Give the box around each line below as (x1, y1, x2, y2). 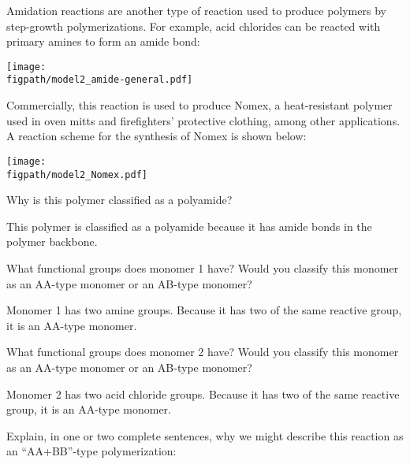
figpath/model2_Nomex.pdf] (6, 169, 147, 180)
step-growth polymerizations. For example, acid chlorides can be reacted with (6, 17, 381, 34)
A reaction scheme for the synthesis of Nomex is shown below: (6, 128, 307, 144)
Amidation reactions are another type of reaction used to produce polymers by (6, 2, 386, 18)
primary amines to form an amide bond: (6, 33, 200, 50)
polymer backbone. (6, 233, 98, 250)
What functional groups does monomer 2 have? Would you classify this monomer (6, 343, 399, 360)
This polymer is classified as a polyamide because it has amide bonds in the (6, 217, 372, 234)
